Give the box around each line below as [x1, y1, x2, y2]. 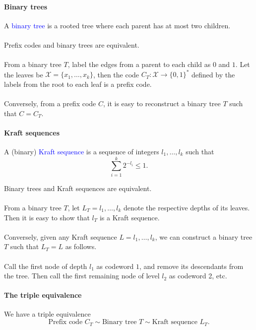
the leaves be [4, 69, 43, 79]
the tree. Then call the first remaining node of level [4, 270, 160, 281]
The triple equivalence [4, 290, 82, 300]
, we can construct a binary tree [155, 231, 253, 242]
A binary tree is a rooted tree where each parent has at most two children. [4, 20, 231, 30]
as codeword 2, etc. [169, 270, 227, 281]
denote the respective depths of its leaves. [123, 202, 250, 212]
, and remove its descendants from [139, 261, 244, 271]
